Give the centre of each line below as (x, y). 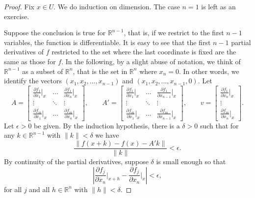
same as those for (30, 61)
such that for (219, 125)
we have (107, 135)
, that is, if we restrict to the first (174, 33)
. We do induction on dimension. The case (117, 6)
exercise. (17, 16)
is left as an (218, 6)
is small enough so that (191, 161)
